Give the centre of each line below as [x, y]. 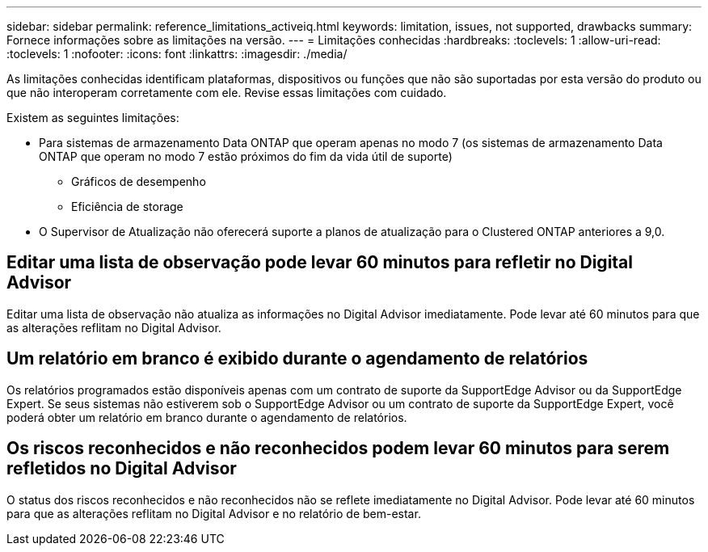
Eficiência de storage [127, 206]
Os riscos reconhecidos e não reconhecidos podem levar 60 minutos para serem [338, 449]
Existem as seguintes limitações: [93, 118]
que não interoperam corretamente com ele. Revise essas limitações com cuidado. [227, 93]
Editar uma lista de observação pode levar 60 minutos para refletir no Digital [320, 263]
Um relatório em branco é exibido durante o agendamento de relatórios [297, 359]
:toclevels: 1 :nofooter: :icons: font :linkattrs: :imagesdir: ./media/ [177, 54]
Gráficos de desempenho [139, 181]
